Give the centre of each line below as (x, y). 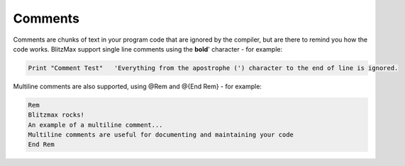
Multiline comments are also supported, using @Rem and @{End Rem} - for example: (138, 86)
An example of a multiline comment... (95, 125)
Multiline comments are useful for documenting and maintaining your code (161, 135)
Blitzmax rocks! (56, 115)
